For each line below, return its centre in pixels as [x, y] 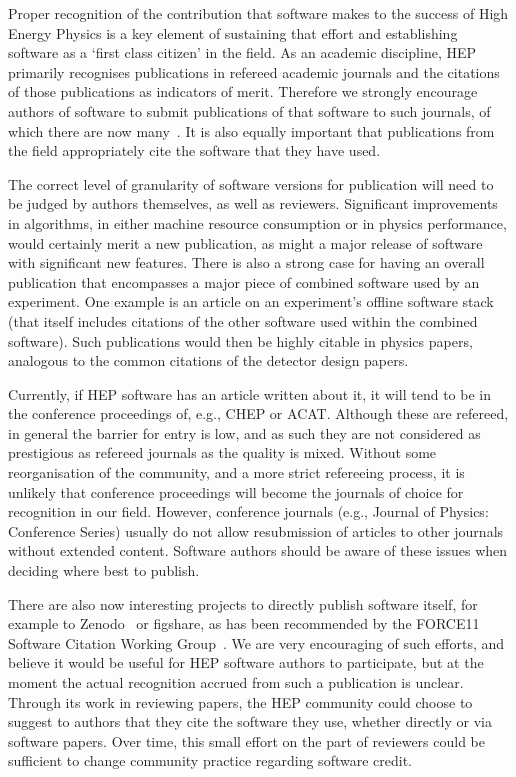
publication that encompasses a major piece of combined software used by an [244, 281]
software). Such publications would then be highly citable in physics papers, [240, 340]
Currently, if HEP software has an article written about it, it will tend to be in [249, 393]
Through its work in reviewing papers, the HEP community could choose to [240, 701]
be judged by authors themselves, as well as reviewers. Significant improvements [253, 203]
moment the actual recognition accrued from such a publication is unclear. [236, 682]
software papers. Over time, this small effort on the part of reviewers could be [247, 740]
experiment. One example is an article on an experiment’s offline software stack [251, 301]
